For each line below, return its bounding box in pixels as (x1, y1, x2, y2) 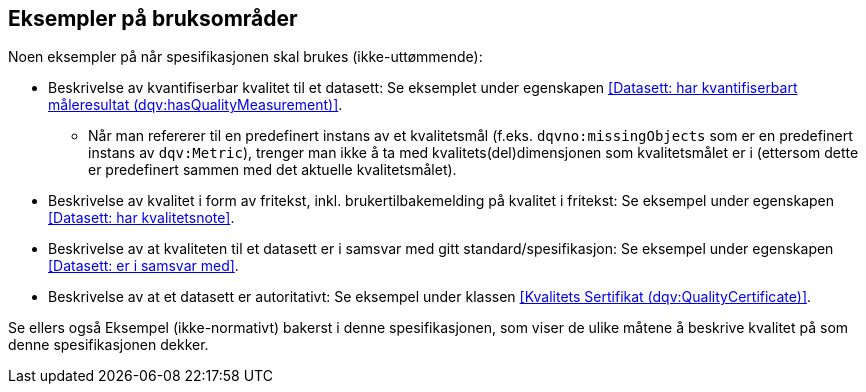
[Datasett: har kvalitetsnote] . (48, 209, 235, 227)
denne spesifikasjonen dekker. (8, 336, 209, 354)
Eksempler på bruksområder (8, 6, 298, 31)
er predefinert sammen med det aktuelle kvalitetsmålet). (88, 161, 457, 179)
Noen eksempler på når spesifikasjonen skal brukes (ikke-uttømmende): (8, 48, 483, 66)
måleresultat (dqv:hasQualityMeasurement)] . (48, 96, 343, 114)
